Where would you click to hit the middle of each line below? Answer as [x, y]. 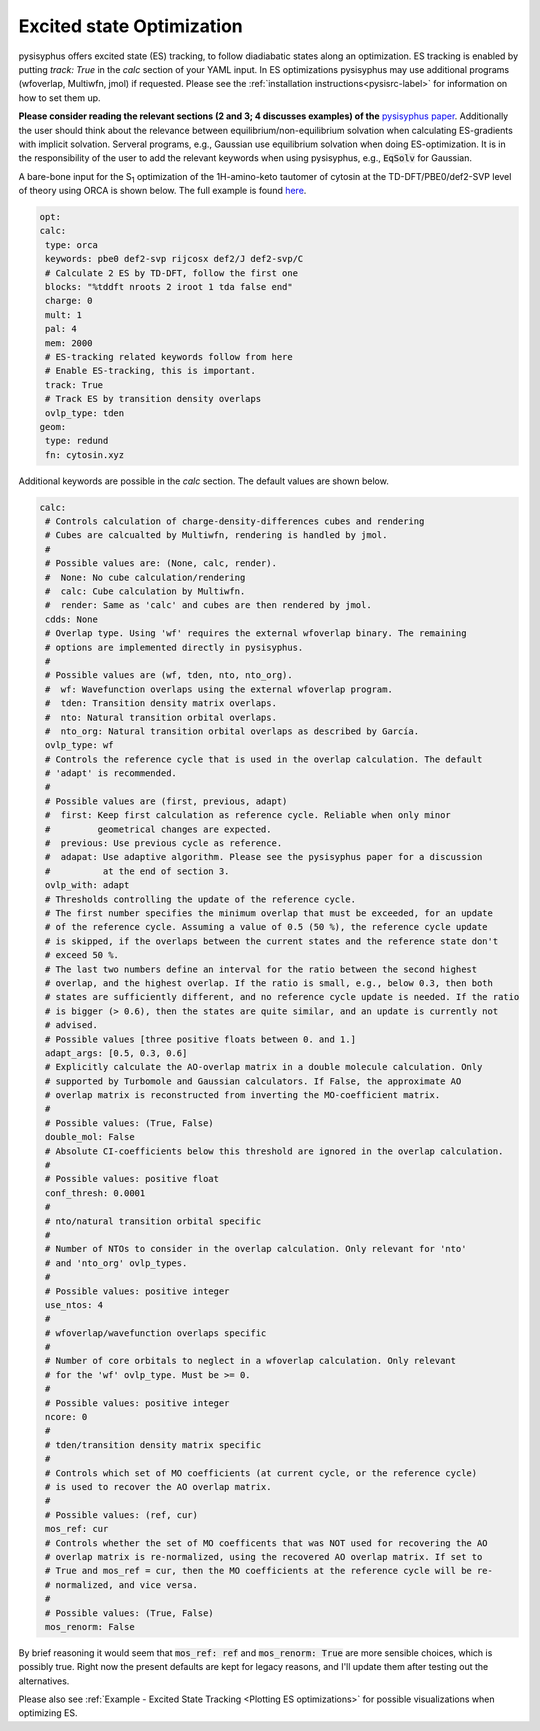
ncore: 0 [66, 1417]
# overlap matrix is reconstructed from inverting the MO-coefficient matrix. [243, 1095]
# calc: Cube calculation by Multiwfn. [145, 591]
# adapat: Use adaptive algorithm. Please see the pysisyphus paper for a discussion [264, 857]
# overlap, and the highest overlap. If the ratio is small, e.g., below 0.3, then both [269, 983]
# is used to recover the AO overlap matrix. [158, 1486]
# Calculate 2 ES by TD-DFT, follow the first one [172, 273]
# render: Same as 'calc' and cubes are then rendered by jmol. [208, 605]
